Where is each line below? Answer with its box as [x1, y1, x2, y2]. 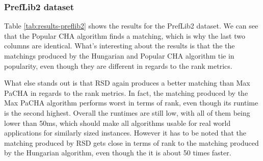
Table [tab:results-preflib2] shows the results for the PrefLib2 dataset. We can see [4, 20, 258, 31]
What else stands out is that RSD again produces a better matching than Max [4, 77, 250, 88]
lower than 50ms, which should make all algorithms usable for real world [4, 117, 231, 128]
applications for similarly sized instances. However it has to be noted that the [4, 127, 247, 138]
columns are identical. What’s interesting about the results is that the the [4, 40, 235, 51]
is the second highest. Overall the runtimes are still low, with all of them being [4, 107, 250, 118]
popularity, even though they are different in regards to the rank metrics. [4, 60, 232, 71]
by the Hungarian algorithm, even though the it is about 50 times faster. [4, 147, 231, 158]
